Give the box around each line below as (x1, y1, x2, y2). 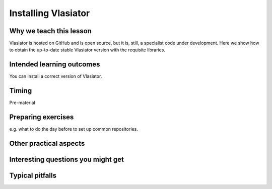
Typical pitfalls (9, 171, 56, 180)
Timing (9, 86, 32, 95)
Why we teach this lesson (9, 27, 92, 35)
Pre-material (9, 100, 35, 106)
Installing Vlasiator (9, 8, 90, 19)
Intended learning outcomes (9, 60, 100, 69)
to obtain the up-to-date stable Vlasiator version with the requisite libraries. (9, 47, 166, 53)
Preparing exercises (9, 113, 74, 122)
